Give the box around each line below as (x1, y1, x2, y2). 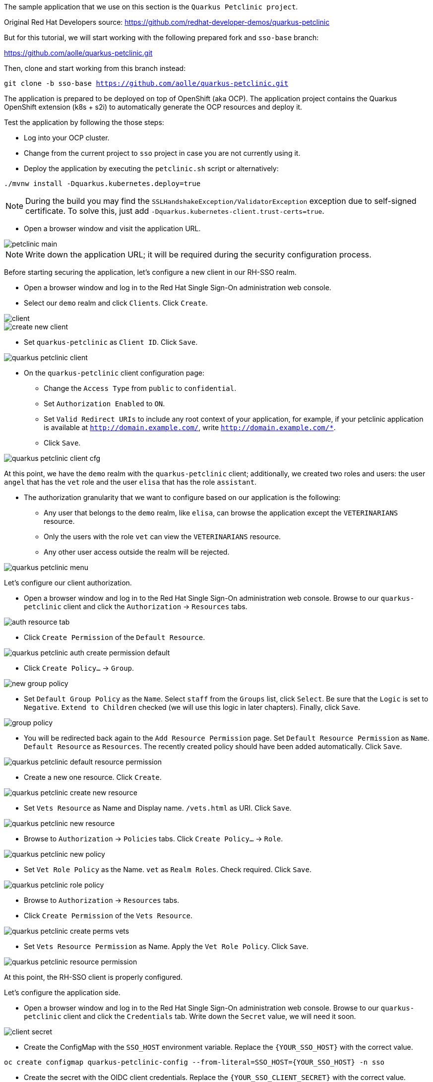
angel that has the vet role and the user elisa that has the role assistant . (4, 478, 257, 486)
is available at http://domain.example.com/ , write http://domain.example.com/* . (44, 423, 336, 432)
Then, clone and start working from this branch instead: (4, 64, 186, 72)
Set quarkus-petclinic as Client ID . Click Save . (24, 338, 198, 346)
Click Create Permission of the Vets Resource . (24, 911, 192, 920)
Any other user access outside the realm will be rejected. (44, 548, 230, 556)
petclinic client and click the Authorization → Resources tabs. (24, 602, 247, 611)
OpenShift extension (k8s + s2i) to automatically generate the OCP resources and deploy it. (4, 103, 303, 111)
